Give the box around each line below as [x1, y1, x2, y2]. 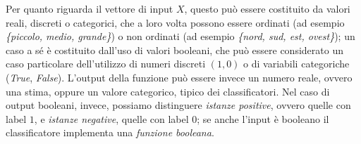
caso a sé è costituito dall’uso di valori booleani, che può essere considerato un [6, 42, 343, 57]
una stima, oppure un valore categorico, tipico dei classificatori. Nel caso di [6, 84, 330, 98]
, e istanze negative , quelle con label [34, 111, 189, 126]
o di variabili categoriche [243, 56, 350, 71]
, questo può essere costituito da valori [184, 1, 350, 15]
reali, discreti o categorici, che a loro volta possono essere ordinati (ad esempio [6, 15, 345, 30]
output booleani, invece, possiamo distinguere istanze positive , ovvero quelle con [6, 98, 351, 112]
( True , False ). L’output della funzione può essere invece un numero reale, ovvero [6, 70, 353, 84]
